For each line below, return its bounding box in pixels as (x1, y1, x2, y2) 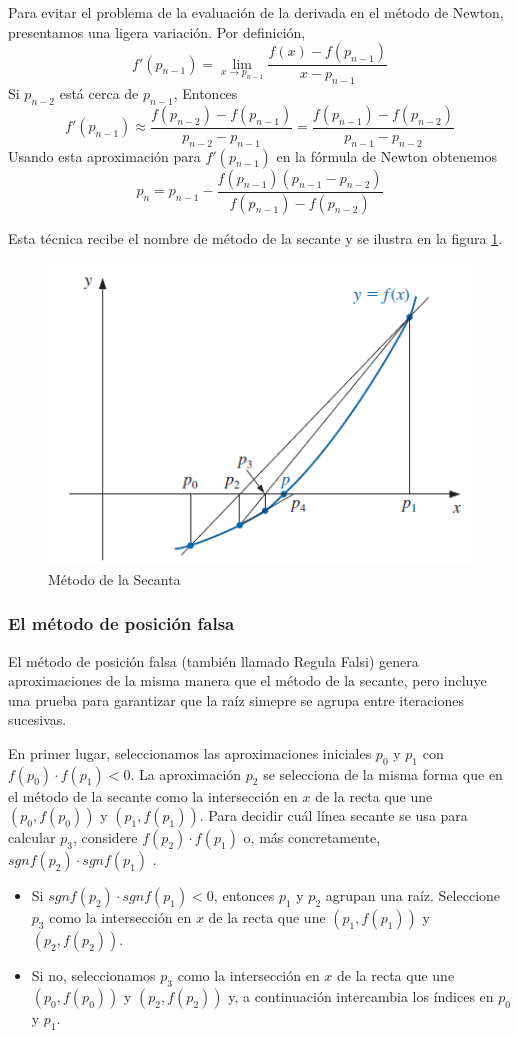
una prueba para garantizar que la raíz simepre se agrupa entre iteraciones (8, 689, 464, 710)
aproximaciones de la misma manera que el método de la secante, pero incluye (8, 670, 487, 691)
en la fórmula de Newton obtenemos (276, 145, 498, 166)
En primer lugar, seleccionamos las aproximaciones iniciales (8, 742, 372, 763)
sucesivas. (8, 709, 67, 730)
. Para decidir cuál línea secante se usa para (199, 805, 468, 826)
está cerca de (59, 83, 139, 104)
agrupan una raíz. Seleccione (325, 885, 501, 906)
